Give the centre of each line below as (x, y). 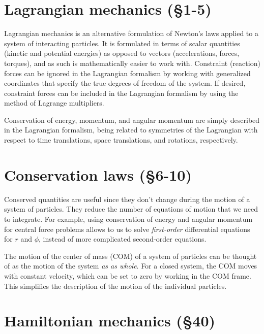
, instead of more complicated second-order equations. (123, 239)
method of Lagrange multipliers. (54, 103)
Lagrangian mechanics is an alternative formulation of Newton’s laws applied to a (131, 33)
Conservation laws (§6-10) (98, 174)
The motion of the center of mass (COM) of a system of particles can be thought (130, 256)
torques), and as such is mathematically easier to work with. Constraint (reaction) (132, 63)
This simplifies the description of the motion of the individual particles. (115, 286)
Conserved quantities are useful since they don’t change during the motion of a (127, 199)
